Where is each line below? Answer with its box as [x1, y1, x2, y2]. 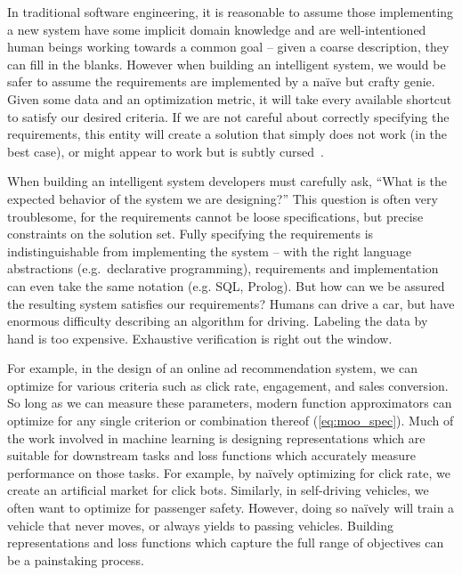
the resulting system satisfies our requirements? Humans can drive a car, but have [7, 294, 455, 312]
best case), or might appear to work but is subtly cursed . [7, 142, 324, 160]
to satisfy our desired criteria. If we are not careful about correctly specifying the [7, 107, 450, 126]
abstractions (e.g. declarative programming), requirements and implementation [7, 259, 439, 278]
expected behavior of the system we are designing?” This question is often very [7, 189, 438, 207]
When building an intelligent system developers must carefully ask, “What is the [7, 172, 448, 190]
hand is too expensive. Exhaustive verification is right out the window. [7, 328, 393, 347]
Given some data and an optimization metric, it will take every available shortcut [7, 89, 452, 108]
